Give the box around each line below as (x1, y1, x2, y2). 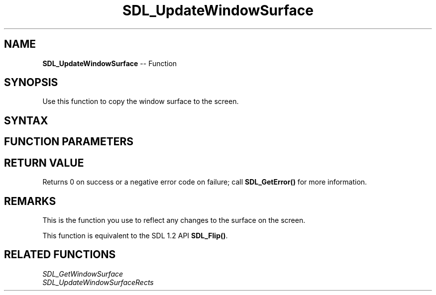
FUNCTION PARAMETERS (4, 135, 133, 148)
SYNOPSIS (4, 76, 58, 89)
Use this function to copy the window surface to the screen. (42, 97, 239, 106)
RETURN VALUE (4, 156, 84, 169)
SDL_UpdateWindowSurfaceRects (42, 278, 154, 287)
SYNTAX (4, 114, 48, 127)
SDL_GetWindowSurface (42, 269, 123, 278)
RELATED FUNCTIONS (4, 248, 116, 261)
